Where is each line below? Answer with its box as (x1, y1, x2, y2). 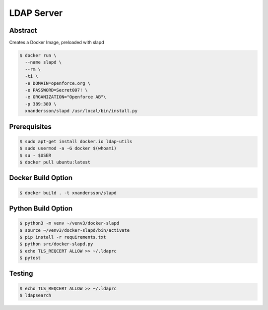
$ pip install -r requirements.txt (19, 234, 106, 240)
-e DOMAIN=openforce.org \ (25, 80, 91, 86)
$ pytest (19, 255, 41, 261)
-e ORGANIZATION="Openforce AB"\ (25, 94, 106, 100)
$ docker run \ (19, 52, 57, 58)
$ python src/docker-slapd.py (19, 241, 93, 247)
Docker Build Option (9, 174, 73, 182)
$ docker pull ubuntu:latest (19, 159, 91, 165)
